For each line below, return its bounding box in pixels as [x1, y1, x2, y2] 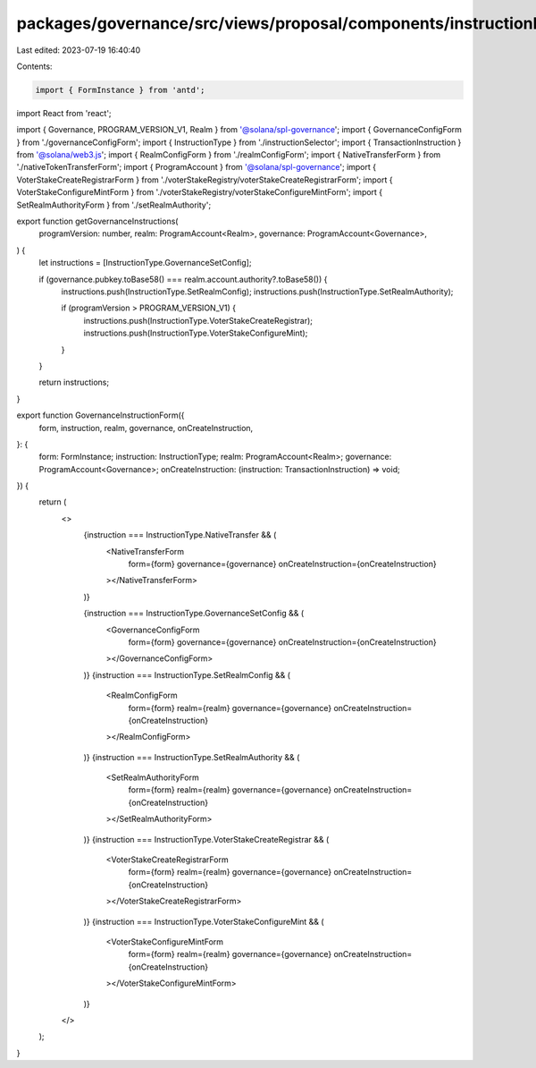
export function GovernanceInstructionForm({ [16, 410, 185, 420]
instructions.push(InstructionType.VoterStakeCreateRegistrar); [83, 315, 313, 326]
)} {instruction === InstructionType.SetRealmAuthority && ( [83, 751, 300, 762]
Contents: [16, 61, 53, 72]
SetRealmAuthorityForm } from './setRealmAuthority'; [16, 199, 212, 210]
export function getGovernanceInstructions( [16, 216, 179, 227]
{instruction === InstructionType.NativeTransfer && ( [83, 530, 277, 540]
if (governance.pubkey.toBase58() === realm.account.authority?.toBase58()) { [38, 274, 328, 284]
